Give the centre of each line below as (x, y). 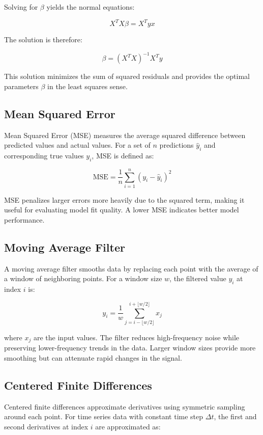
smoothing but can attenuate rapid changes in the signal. (93, 358)
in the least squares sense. (87, 86)
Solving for (21, 7)
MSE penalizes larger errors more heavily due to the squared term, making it (124, 199)
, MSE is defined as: (123, 155)
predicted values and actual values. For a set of (77, 145)
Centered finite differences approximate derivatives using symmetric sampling (125, 406)
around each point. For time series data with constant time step (104, 416)
